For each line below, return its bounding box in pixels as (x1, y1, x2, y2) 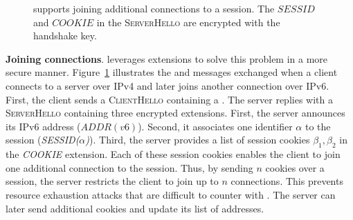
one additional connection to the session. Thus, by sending (6, 160, 253, 174)
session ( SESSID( (6, 132, 80, 147)
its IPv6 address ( (6, 119, 81, 133)
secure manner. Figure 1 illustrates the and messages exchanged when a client (6, 65, 338, 79)
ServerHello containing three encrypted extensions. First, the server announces (6, 106, 345, 120)
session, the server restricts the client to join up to (6, 174, 219, 188)
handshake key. (33, 28, 97, 43)
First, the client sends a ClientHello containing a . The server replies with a (6, 92, 333, 106)
